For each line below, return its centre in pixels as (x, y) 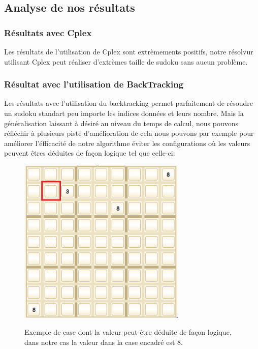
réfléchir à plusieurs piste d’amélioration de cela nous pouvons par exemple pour (129, 133)
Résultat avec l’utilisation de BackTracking (94, 84)
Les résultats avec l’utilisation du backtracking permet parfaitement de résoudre (129, 103)
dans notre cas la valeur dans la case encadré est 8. (104, 342)
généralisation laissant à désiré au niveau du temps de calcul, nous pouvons (121, 123)
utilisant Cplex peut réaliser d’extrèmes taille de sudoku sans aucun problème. (126, 61)
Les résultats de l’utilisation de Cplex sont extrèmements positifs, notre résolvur (129, 51)
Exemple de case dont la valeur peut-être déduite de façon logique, (128, 332)
